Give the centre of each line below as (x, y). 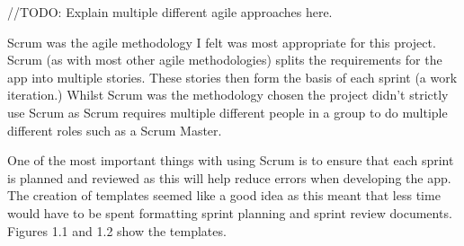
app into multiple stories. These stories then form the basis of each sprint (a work (232, 77)
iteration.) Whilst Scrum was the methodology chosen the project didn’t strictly (228, 95)
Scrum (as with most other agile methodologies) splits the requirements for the (225, 60)
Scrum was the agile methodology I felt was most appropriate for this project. (222, 42)
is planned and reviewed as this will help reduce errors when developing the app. (229, 177)
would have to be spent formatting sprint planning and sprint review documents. (230, 212)
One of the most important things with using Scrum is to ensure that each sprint (231, 160)
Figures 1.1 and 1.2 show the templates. (117, 230)
